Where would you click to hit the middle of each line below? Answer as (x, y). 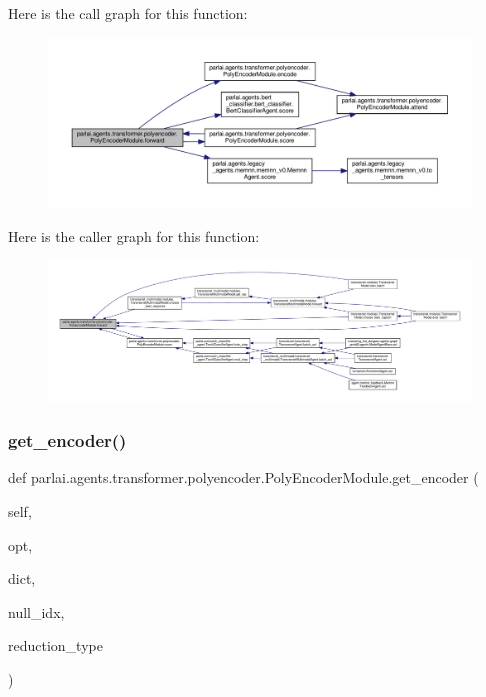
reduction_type (55, 645)
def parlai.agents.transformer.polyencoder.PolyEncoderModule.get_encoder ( (243, 477)
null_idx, (36, 611)
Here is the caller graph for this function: (134, 235)
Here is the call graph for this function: (128, 13)
